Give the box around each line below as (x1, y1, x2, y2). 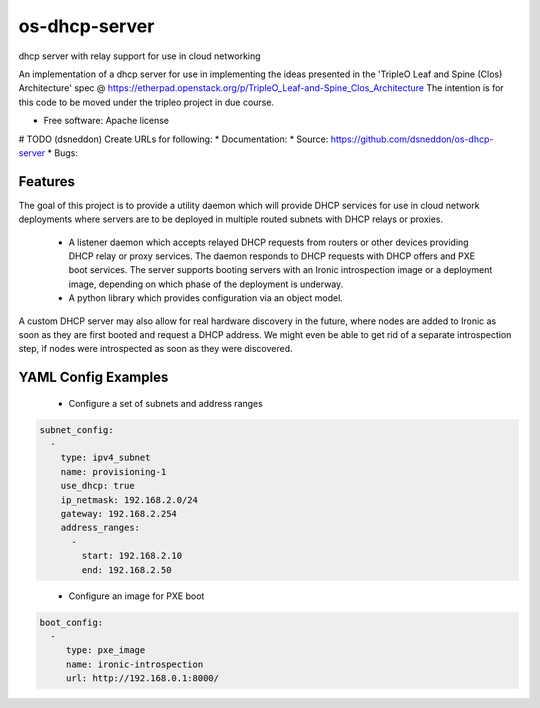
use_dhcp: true (60, 480, 135, 492)
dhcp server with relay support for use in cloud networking (18, 50, 261, 62)
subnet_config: (39, 424, 114, 435)
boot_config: (39, 616, 104, 628)
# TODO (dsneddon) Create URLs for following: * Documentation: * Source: (18, 133, 329, 145)
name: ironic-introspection (65, 658, 204, 670)
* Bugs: (47, 146, 79, 159)
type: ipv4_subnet (60, 452, 151, 464)
